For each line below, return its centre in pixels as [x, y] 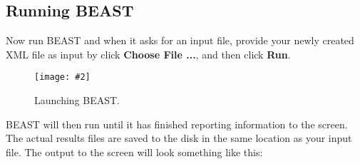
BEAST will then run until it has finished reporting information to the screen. [177, 124]
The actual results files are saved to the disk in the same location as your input [179, 138]
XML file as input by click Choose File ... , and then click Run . [148, 54]
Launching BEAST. [77, 100]
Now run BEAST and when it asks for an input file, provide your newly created [180, 40]
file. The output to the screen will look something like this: [134, 152]
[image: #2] [62, 77]
